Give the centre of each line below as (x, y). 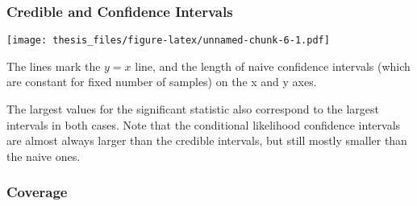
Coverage (37, 192)
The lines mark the (54, 66)
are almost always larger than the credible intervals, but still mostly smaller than (207, 140)
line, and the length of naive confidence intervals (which (273, 66)
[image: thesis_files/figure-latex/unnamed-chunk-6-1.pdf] (168, 41)
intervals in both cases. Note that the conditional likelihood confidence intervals (204, 124)
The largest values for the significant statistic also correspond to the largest (193, 109)
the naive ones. (44, 156)
